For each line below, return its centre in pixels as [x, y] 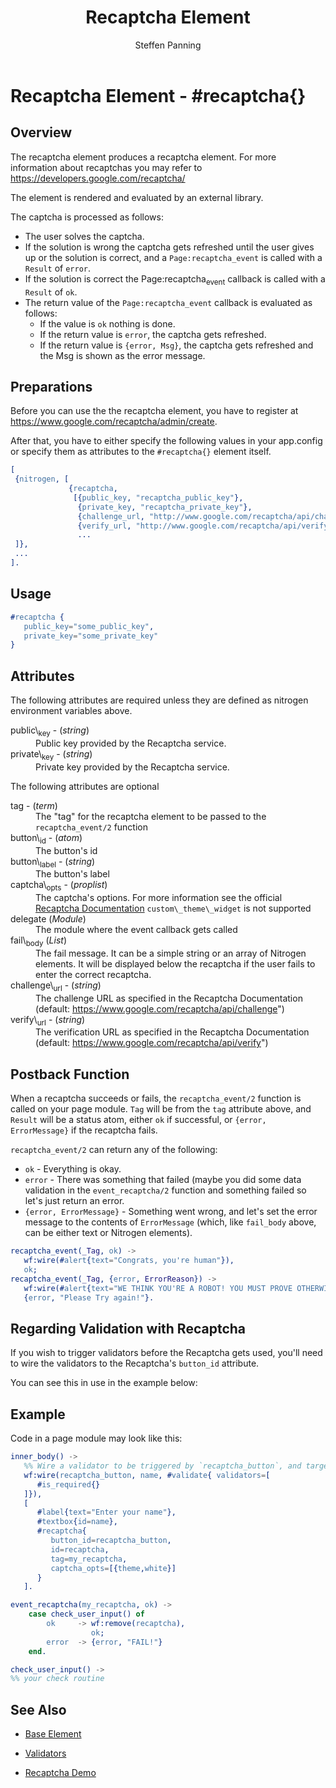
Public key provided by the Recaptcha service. [131, 743]
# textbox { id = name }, [77, 1522]
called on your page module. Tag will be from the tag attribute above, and [161, 1109]
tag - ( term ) [34, 805]
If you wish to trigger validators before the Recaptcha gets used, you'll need [166, 1353]
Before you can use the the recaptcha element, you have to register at [154, 411]
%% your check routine [57, 1679]
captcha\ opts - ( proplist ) [59, 886]
